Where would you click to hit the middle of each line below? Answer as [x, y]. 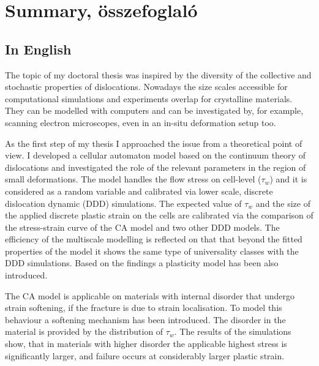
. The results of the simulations [233, 331]
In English [38, 49]
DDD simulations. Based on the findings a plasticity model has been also [142, 263]
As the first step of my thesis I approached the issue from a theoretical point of [154, 143]
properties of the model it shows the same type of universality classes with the [152, 251]
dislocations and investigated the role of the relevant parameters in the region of [156, 167]
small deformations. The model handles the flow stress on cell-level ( [133, 179]
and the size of [283, 203]
